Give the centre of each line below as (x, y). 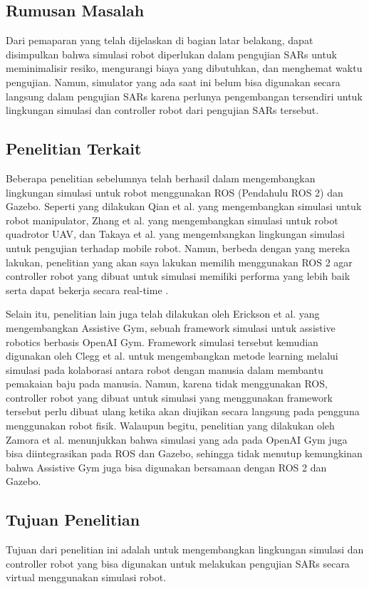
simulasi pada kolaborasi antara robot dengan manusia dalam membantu (165, 369)
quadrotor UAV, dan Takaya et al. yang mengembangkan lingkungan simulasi (175, 234)
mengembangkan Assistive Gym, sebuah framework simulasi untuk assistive (171, 327)
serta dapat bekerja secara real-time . (87, 290)
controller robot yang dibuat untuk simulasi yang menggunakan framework (169, 397)
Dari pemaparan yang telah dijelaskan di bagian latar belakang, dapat (160, 40)
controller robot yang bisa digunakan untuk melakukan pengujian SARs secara (178, 563)
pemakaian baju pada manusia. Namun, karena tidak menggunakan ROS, (167, 384)
